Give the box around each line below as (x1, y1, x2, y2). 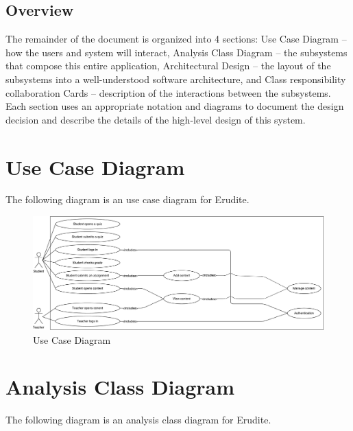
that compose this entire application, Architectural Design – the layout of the (5, 58, 331, 73)
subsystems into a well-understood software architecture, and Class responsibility (5, 71, 346, 86)
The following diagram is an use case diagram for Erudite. (5, 192, 249, 207)
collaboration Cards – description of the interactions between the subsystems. (5, 85, 331, 100)
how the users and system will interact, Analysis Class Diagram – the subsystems (5, 45, 348, 59)
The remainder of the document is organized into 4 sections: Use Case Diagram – (5, 32, 347, 46)
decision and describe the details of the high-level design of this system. (5, 112, 306, 126)
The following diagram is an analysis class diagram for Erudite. (5, 412, 271, 427)
